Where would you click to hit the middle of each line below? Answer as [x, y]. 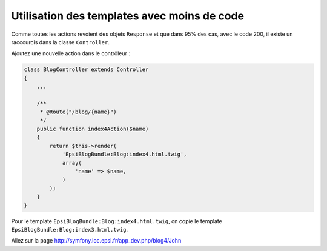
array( [72, 163]
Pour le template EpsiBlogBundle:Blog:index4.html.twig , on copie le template [117, 221]
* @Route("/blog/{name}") [78, 112]
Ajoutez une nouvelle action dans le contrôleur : [71, 53]
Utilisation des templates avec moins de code [128, 16]
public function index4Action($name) [93, 129]
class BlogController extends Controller [86, 69]
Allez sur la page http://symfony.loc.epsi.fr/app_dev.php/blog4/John [96, 241]
